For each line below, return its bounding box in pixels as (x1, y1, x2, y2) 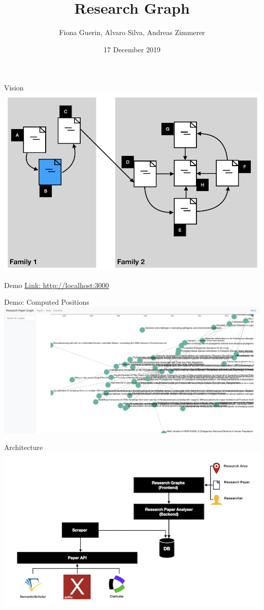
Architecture (4, 442, 43, 453)
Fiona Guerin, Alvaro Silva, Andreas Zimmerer (59, 27, 205, 38)
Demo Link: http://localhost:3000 (4, 279, 109, 290)
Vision (4, 82, 24, 93)
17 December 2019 (104, 44, 160, 54)
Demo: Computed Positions (4, 297, 89, 307)
